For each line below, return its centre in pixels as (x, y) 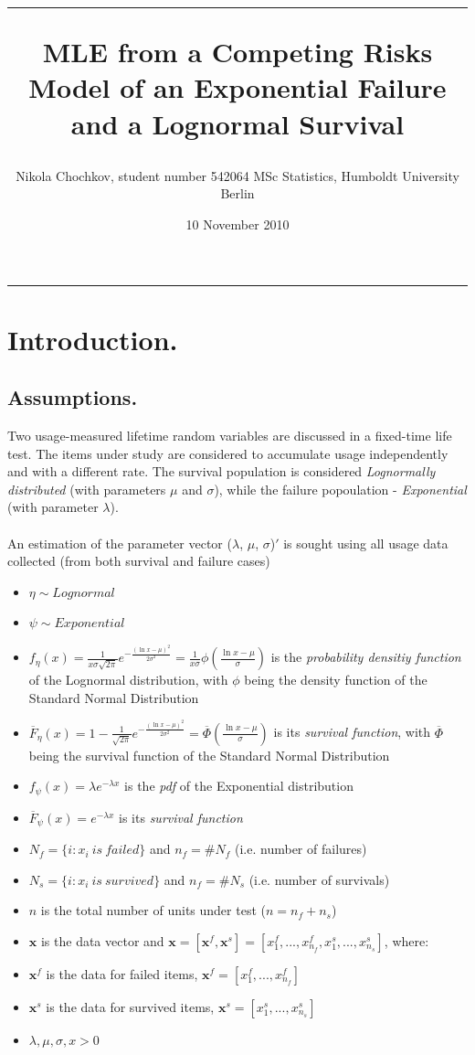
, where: (406, 940)
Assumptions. (73, 397)
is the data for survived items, (130, 1006)
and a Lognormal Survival (237, 123)
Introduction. (93, 339)
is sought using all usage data (366, 543)
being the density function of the (336, 680)
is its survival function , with (352, 732)
